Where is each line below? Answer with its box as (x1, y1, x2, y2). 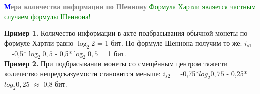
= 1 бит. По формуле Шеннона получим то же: (97, 37, 242, 48)
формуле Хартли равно (4, 37, 74, 48)
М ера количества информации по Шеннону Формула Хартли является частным (4, 1, 256, 11)
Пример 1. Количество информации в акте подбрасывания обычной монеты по (4, 28, 248, 38)
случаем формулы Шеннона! (4, 11, 91, 21)
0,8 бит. (43, 78, 67, 89)
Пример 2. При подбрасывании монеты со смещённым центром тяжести (4, 58, 228, 69)
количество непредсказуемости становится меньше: (4, 68, 161, 78)
